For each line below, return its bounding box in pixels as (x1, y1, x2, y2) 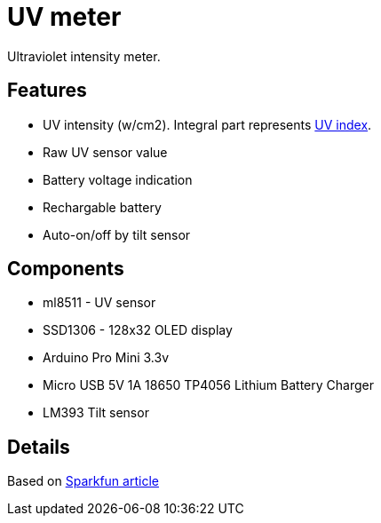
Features (7, 79, 87, 102)
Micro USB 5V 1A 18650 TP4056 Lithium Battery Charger (43, 377, 374, 393)
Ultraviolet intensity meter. (7, 48, 161, 64)
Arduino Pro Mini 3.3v (43, 350, 169, 366)
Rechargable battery (43, 199, 162, 215)
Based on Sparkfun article (7, 473, 159, 489)
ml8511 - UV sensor (43, 295, 156, 311)
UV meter (7, 2, 122, 32)
